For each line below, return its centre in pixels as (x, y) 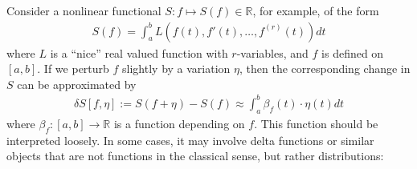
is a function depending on (179, 123)
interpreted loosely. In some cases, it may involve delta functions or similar (190, 140)
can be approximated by (77, 84)
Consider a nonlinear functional (84, 10)
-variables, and (272, 52)
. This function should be (316, 123)
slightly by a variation (176, 68)
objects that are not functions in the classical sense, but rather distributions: (195, 156)
